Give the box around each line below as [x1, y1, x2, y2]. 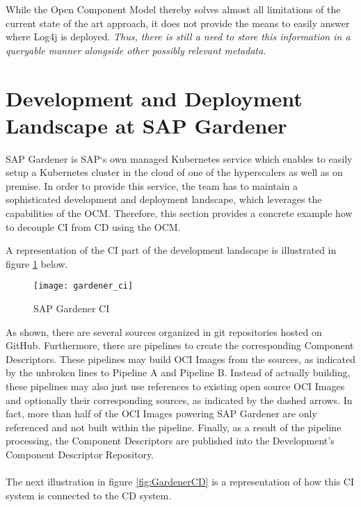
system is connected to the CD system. [6, 488, 172, 502]
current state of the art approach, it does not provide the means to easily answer [6, 15, 350, 30]
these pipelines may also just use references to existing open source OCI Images [6, 379, 345, 394]
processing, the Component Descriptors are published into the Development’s [6, 433, 335, 448]
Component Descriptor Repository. [6, 447, 154, 462]
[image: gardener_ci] [33, 281, 134, 291]
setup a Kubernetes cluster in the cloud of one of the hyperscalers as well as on [6, 165, 343, 179]
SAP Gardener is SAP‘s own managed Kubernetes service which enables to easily [6, 151, 353, 166]
